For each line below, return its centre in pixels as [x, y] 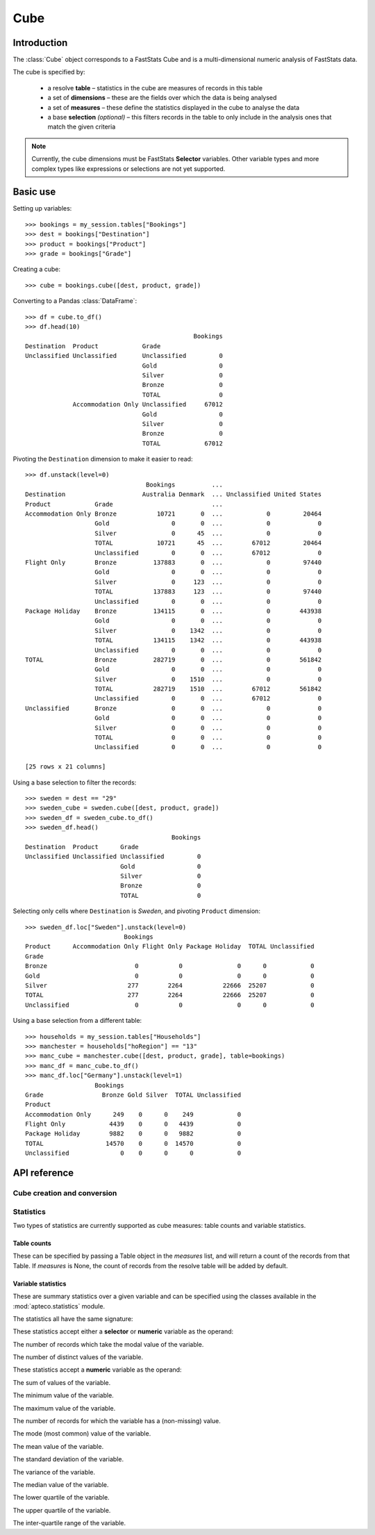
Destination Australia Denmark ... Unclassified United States [174, 494]
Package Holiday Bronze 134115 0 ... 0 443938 [174, 611]
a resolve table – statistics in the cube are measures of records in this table [155, 88]
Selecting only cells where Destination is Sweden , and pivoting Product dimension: [136, 911]
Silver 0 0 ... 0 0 [208, 728]
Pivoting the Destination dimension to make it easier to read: [103, 459]
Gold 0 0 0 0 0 [170, 976]
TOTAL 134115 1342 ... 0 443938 [208, 640]
